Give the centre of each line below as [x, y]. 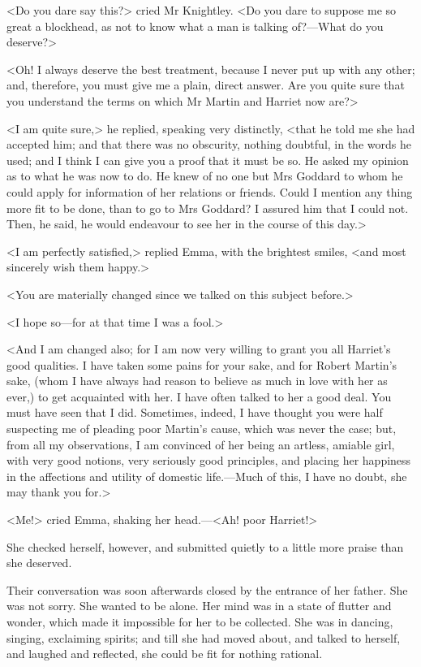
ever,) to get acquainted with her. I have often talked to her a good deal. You [199, 396]
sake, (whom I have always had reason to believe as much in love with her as [197, 381]
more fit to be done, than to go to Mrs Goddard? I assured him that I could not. [208, 208]
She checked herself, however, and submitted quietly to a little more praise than [205, 546]
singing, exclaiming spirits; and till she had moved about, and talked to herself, [204, 637]
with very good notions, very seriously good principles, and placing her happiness [209, 460]
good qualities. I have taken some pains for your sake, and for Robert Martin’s [202, 364]
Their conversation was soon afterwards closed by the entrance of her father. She [207, 589]
